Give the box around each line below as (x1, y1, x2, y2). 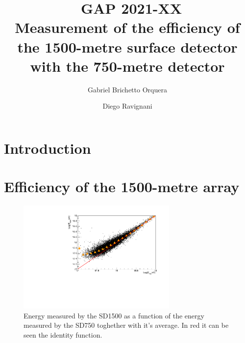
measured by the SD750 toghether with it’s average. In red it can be (24, 320, 229, 330)
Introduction (4, 138, 91, 158)
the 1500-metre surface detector (17, 36, 238, 57)
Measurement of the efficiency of (15, 17, 240, 37)
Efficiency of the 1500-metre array (4, 176, 240, 197)
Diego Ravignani (102, 101, 152, 111)
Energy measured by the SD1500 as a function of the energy (24, 310, 204, 320)
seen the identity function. (24, 329, 102, 340)
